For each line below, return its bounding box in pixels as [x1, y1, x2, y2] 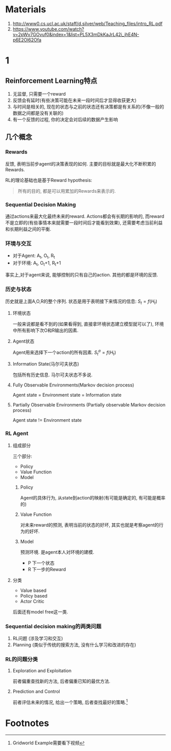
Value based [20, 587, 47, 594]
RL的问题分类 [5, 655, 38, 663]
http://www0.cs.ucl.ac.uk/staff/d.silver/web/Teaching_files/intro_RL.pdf [12, 20, 163, 27]
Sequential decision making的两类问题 [5, 623, 102, 630]
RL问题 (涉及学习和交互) [12, 635, 63, 641]
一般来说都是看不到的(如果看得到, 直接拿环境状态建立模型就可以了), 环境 [12, 321, 164, 327]
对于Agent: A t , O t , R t [12, 253, 55, 260]
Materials [5, 4, 46, 15]
